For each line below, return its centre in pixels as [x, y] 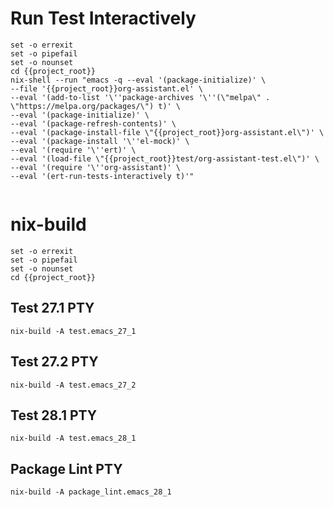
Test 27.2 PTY [54, 362]
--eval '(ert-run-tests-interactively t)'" [102, 176]
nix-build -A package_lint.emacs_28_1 [91, 492]
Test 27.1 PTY [52, 308]
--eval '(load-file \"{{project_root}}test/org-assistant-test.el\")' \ [165, 158]
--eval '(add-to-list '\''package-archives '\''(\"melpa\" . [140, 97]
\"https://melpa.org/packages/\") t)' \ [96, 106]
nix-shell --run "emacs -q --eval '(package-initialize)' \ [138, 80]
